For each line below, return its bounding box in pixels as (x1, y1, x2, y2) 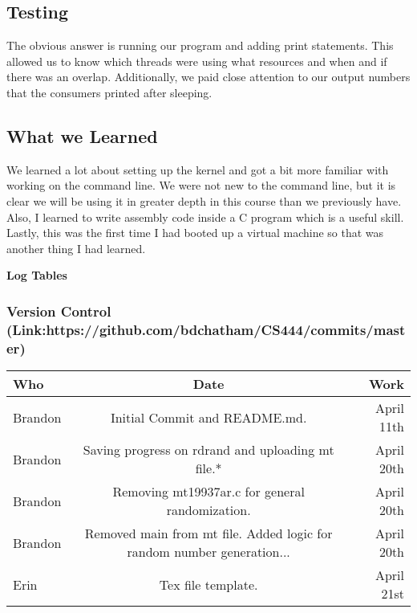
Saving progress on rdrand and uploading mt (83, 440, 334, 459)
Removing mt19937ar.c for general (112, 482, 305, 501)
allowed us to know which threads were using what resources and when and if (6, 52, 387, 69)
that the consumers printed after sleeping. (6, 84, 213, 100)
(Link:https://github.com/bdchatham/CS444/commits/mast (6, 319, 406, 339)
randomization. (166, 501, 251, 519)
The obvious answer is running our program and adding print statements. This (6, 37, 394, 54)
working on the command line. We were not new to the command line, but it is (6, 177, 396, 194)
